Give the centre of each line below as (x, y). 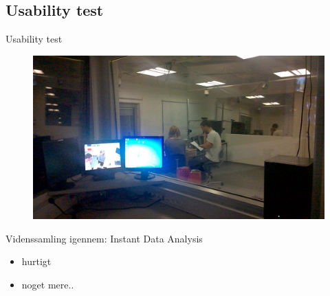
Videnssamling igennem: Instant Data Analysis (104, 238)
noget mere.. (48, 285)
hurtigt (36, 261)
